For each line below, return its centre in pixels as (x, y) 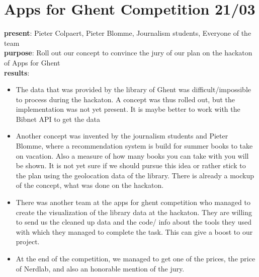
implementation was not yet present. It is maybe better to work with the (128, 109)
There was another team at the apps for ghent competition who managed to (133, 202)
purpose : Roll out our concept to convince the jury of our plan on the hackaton (128, 53)
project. (28, 241)
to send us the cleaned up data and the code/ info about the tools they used (134, 222)
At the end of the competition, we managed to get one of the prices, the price (136, 258)
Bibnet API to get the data (58, 119)
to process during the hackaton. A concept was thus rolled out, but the (125, 99)
